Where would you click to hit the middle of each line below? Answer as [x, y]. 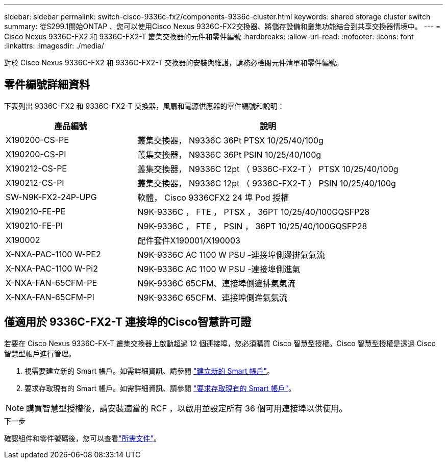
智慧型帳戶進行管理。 [40, 353]
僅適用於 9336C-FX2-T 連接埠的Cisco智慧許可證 [128, 322]
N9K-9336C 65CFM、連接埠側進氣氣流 [212, 297]
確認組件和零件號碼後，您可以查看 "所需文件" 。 [83, 438]
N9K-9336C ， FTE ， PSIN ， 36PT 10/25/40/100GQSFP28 [252, 226]
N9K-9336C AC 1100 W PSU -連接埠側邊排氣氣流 [231, 254]
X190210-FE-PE [36, 211]
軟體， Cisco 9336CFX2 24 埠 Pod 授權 [213, 197]
